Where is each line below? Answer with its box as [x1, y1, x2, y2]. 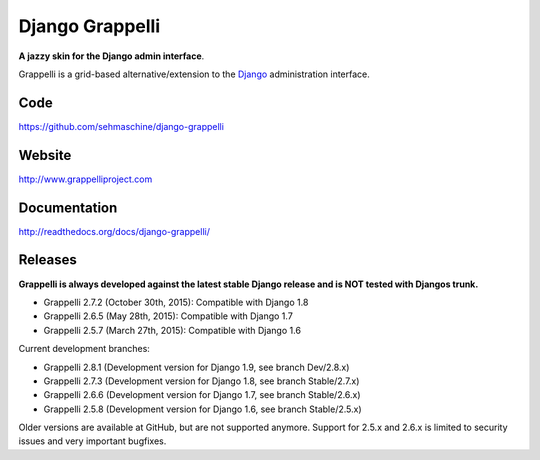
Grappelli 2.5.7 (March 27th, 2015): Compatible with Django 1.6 [43, 324, 302, 336]
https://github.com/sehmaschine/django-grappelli [18, 120, 225, 132]
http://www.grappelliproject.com [18, 173, 153, 185]
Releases [18, 251, 77, 269]
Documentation [18, 199, 118, 216]
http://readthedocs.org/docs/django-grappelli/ [18, 225, 210, 237]
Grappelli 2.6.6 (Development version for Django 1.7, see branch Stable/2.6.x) [43, 389, 361, 401]
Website [18, 146, 72, 164]
